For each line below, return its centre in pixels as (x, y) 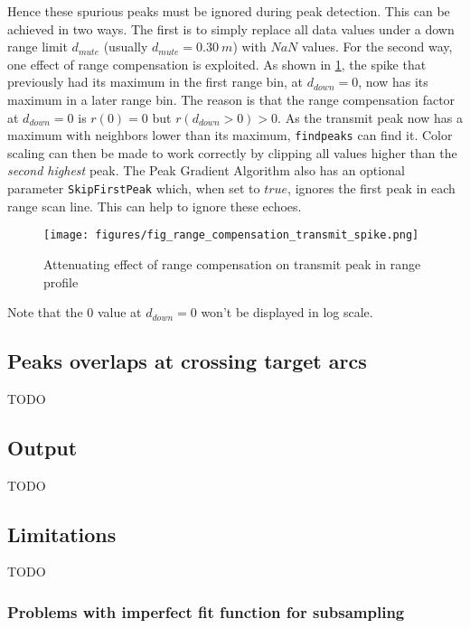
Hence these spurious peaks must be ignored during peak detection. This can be (229, 11)
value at (119, 312)
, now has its (393, 82)
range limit (38, 47)
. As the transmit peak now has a (370, 117)
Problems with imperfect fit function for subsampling (206, 612)
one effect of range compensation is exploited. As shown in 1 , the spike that (217, 64)
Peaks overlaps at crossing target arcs (187, 361)
